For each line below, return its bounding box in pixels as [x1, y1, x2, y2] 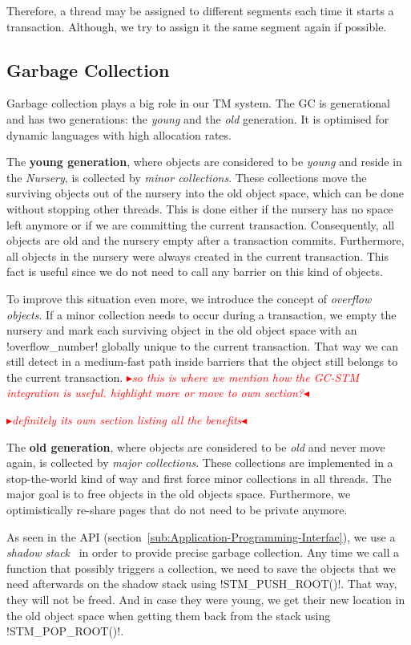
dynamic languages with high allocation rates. [6, 126, 232, 143]
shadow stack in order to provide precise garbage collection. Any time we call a [6, 544, 399, 561]
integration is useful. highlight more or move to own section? [6, 384, 304, 401]
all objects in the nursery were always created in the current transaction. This [6, 247, 389, 264]
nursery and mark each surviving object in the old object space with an [6, 322, 357, 339]
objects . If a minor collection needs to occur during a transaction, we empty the [6, 306, 397, 322]
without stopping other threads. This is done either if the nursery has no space [6, 200, 393, 217]
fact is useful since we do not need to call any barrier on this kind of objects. [6, 263, 383, 280]
